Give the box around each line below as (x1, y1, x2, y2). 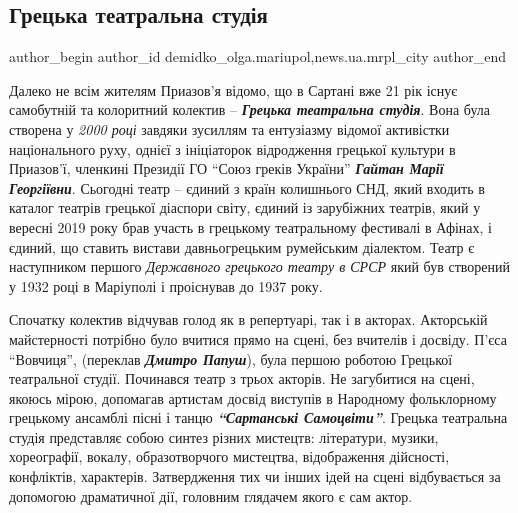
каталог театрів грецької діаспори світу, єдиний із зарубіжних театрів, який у (9, 197, 481, 218)
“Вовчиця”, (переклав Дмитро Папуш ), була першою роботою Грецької (9, 348, 453, 369)
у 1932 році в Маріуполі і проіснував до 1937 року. (9, 275, 323, 296)
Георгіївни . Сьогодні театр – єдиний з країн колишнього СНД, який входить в (9, 177, 485, 198)
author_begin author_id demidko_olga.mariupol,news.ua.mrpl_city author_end (9, 46, 506, 67)
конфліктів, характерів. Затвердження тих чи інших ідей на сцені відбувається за (9, 466, 501, 487)
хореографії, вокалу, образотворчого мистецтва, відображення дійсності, (9, 446, 450, 467)
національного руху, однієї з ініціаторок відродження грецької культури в (9, 138, 456, 159)
